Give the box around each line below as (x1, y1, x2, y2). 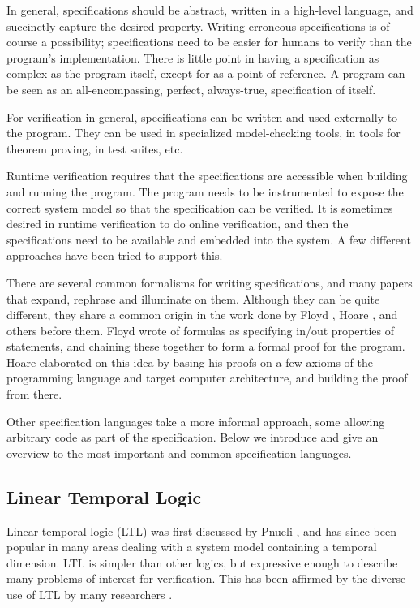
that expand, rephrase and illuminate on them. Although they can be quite (6, 290, 380, 307)
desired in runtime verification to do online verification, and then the (6, 215, 349, 232)
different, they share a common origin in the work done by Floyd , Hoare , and (6, 306, 398, 323)
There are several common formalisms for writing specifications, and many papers (6, 274, 413, 291)
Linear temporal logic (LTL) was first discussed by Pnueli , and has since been (6, 522, 396, 539)
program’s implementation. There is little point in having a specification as (6, 49, 379, 66)
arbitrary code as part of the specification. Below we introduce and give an (6, 429, 379, 446)
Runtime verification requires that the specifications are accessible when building (6, 167, 408, 184)
